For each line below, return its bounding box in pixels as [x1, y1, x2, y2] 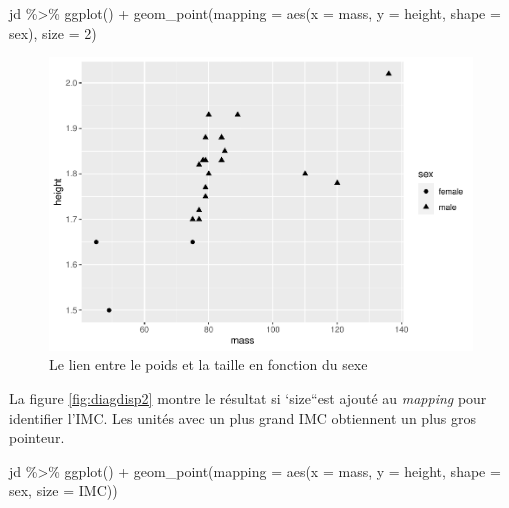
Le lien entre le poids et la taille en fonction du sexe [49, 354, 368, 375]
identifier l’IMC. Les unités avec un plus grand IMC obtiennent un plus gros [9, 407, 476, 428]
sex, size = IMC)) [9, 480, 118, 501]
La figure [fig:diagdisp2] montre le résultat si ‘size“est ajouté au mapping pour [9, 387, 487, 408]
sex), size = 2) [9, 22, 97, 43]
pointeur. [9, 427, 65, 448]
